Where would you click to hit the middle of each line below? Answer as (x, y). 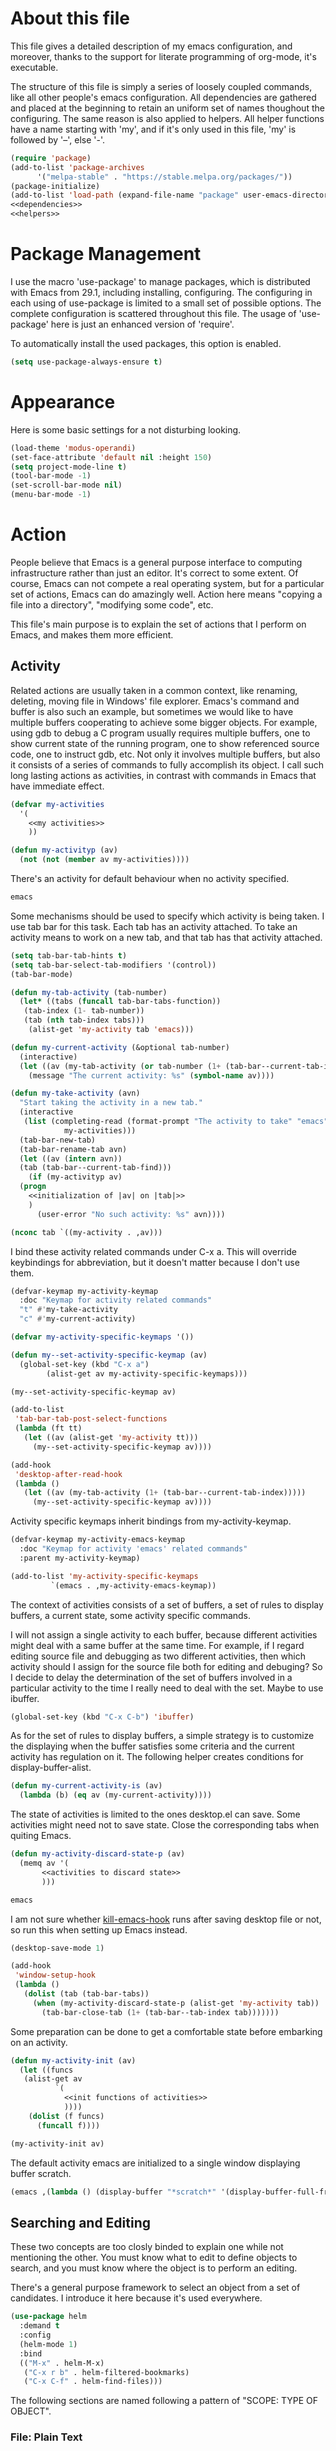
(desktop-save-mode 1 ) (57, 1948)
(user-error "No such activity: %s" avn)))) (131, 1214)
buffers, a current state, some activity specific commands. (131, 1615)
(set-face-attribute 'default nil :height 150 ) (111, 457)
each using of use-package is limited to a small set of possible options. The (166, 303)
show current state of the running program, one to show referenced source (165, 743)
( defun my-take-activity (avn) (75, 1093)
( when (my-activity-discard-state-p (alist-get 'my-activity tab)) (176, 2003)
